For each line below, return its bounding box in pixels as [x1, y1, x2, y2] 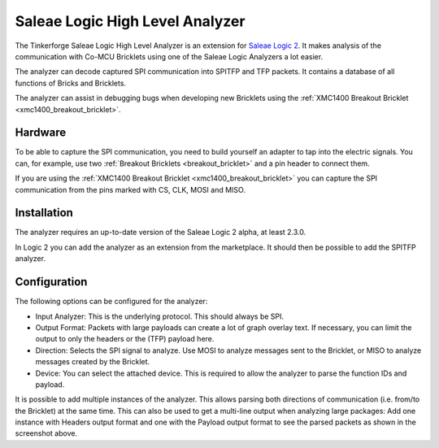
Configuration [15, 275, 88, 289]
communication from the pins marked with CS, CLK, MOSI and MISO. [15, 185, 246, 194]
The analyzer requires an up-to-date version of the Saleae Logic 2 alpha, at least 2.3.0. [15, 228, 306, 237]
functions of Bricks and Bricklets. [15, 78, 126, 88]
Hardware [15, 126, 67, 140]
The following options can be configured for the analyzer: [15, 297, 208, 307]
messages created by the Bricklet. [35, 357, 150, 367]
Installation [15, 206, 73, 220]
